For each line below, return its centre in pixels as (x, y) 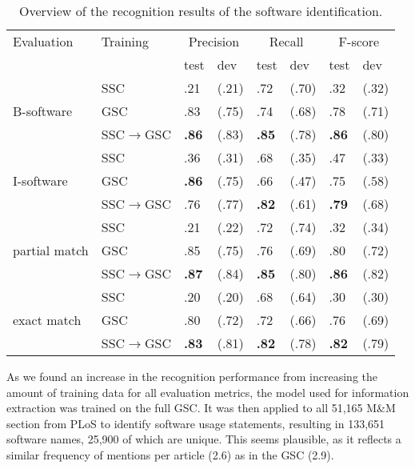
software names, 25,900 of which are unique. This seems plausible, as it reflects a (204, 439)
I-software (40, 180)
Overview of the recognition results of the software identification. (201, 11)
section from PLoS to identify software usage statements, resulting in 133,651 (196, 423)
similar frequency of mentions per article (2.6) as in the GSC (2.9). (170, 454)
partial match (51, 250)
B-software (43, 111)
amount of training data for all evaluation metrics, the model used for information (208, 392)
